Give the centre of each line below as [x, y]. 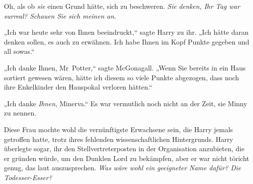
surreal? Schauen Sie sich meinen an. [60, 15]
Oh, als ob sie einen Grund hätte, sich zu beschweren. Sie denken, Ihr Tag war [122, 6]
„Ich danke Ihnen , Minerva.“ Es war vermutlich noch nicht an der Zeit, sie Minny [126, 103]
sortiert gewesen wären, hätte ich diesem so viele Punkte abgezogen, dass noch [122, 77]
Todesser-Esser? [28, 177]
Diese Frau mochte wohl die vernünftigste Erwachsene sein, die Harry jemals [118, 129]
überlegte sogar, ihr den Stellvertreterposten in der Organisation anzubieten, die [124, 149]
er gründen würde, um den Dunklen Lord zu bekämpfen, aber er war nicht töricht [127, 158]
